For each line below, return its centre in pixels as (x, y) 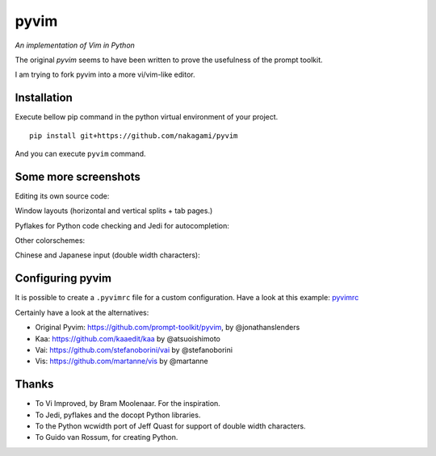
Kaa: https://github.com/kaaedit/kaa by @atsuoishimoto (128, 338)
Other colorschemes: (50, 241)
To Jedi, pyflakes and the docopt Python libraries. (118, 415)
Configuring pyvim (63, 278)
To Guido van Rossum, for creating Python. (107, 437)
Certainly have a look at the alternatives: (82, 312)
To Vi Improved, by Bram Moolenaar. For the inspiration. (128, 404)
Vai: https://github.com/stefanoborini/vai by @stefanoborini (134, 349)
